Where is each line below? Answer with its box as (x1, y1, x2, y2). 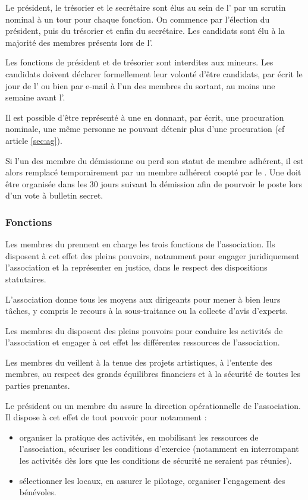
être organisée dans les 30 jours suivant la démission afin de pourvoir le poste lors (5, 177, 303, 190)
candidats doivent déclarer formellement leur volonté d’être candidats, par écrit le (5, 67, 303, 80)
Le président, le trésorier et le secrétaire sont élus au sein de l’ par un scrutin (5, 1, 286, 13)
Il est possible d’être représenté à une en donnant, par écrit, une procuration (5, 111, 284, 123)
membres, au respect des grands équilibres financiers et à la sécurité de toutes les (5, 367, 300, 380)
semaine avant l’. (5, 91, 65, 103)
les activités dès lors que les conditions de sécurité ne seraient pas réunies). (19, 454, 292, 467)
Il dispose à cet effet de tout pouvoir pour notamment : (5, 411, 207, 423)
